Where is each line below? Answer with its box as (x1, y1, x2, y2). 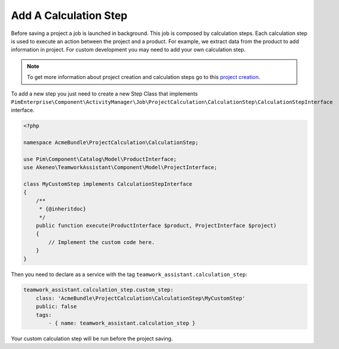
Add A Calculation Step (11, 9, 127, 22)
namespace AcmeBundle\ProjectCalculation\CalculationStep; (23, 139, 199, 146)
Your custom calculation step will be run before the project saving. (11, 335, 173, 342)
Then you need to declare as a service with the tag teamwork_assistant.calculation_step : (11, 271, 247, 278)
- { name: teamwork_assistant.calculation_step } (48, 320, 196, 326)
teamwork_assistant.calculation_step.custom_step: (23, 287, 174, 293)
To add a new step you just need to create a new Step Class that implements (11, 90, 198, 97)
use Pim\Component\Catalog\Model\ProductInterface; (23, 156, 177, 163)
